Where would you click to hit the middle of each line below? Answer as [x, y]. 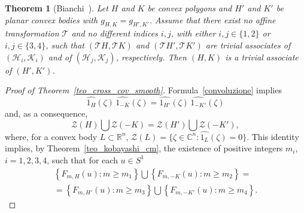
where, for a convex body [51, 136]
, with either [193, 33]
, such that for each [82, 159]
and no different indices [115, 33]
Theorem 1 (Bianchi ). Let [57, 8]
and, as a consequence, [46, 113]
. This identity [273, 136]
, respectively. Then [151, 57]
